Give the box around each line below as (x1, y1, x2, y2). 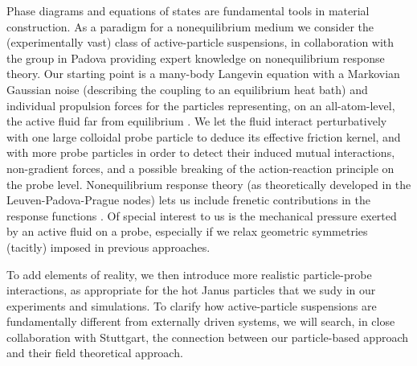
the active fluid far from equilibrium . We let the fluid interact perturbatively (6, 113, 387, 130)
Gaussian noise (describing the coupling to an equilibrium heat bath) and (6, 80, 368, 97)
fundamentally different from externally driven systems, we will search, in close (6, 313, 395, 330)
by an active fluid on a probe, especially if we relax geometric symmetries (6, 223, 368, 240)
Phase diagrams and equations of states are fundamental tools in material (6, 2, 370, 19)
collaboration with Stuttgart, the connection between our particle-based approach (6, 328, 409, 345)
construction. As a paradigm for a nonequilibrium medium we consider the (6, 18, 374, 35)
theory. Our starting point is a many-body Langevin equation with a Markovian (6, 65, 400, 82)
